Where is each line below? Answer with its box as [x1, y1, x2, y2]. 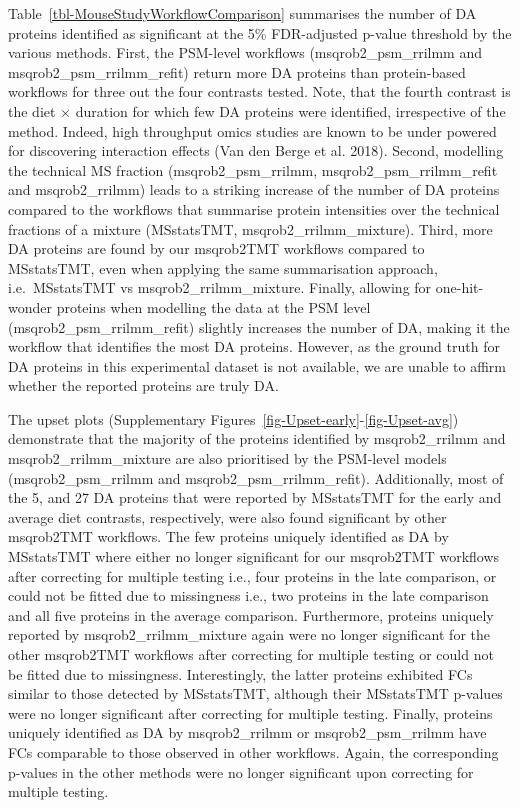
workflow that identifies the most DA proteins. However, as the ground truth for [8, 336, 500, 357]
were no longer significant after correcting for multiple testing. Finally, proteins [8, 702, 493, 723]
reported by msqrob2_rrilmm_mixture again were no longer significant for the [8, 624, 490, 645]
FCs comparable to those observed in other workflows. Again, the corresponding [8, 741, 499, 762]
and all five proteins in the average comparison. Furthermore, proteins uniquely [8, 604, 494, 625]
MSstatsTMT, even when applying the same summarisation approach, [8, 257, 438, 278]
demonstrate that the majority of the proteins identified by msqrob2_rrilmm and [8, 428, 506, 449]
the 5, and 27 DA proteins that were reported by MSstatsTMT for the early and [8, 487, 502, 508]
